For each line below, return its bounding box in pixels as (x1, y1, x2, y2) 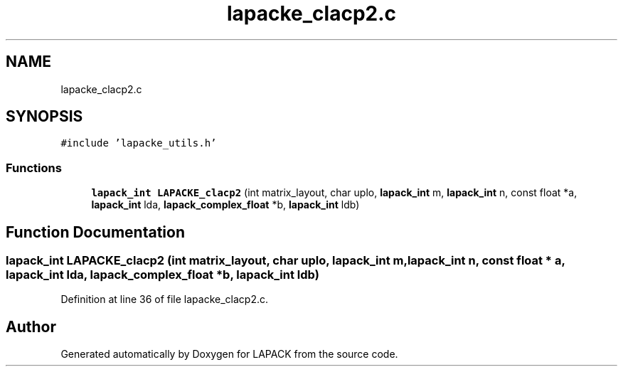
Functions (6, 160, 62, 175)
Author (6, 317, 56, 336)
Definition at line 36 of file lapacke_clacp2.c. (60, 293, 268, 306)
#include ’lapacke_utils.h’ (60, 137, 217, 149)
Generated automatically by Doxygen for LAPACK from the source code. (60, 348, 398, 361)
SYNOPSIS (6, 107, 83, 126)
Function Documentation (6, 223, 185, 241)
